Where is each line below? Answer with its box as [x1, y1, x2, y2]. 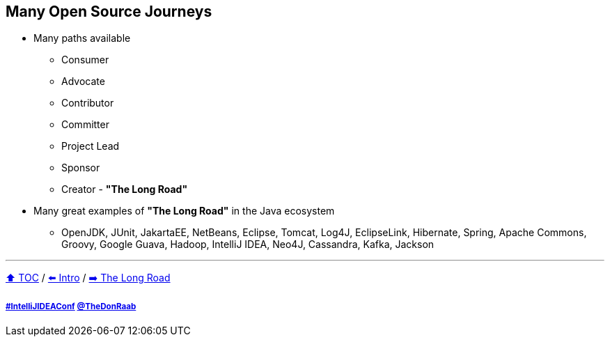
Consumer [61, 54, 109, 66]
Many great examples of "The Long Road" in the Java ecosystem [33, 205, 335, 217]
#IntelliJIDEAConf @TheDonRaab [6, 301, 136, 311]
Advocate [61, 75, 105, 88]
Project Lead [61, 140, 120, 153]
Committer [61, 118, 109, 131]
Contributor [61, 97, 114, 109]
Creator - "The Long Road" [61, 183, 188, 196]
